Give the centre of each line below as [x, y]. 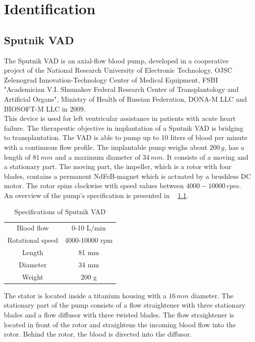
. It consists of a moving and [205, 157]
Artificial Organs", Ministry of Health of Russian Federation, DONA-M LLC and [126, 99]
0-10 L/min [89, 228]
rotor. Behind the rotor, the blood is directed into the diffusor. [98, 334]
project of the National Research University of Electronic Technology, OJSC [118, 70]
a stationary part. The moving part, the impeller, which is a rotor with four [118, 166]
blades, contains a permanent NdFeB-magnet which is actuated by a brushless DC [127, 176]
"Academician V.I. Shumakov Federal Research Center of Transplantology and [121, 89]
